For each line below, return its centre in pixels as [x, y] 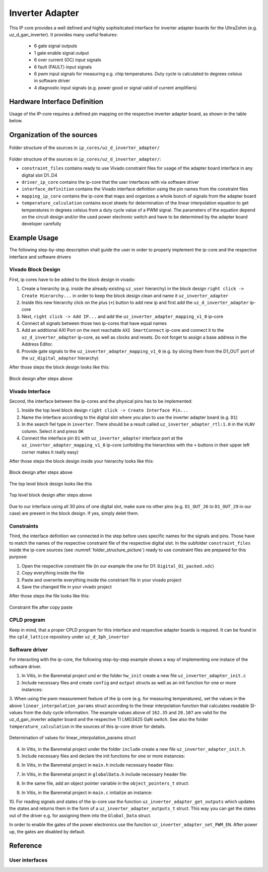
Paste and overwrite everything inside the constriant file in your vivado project [101, 580]
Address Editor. [37, 344]
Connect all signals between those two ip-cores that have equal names [94, 323]
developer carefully [41, 224]
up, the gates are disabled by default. [47, 831]
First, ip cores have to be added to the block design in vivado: [72, 279]
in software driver [52, 81]
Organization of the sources [53, 135]
